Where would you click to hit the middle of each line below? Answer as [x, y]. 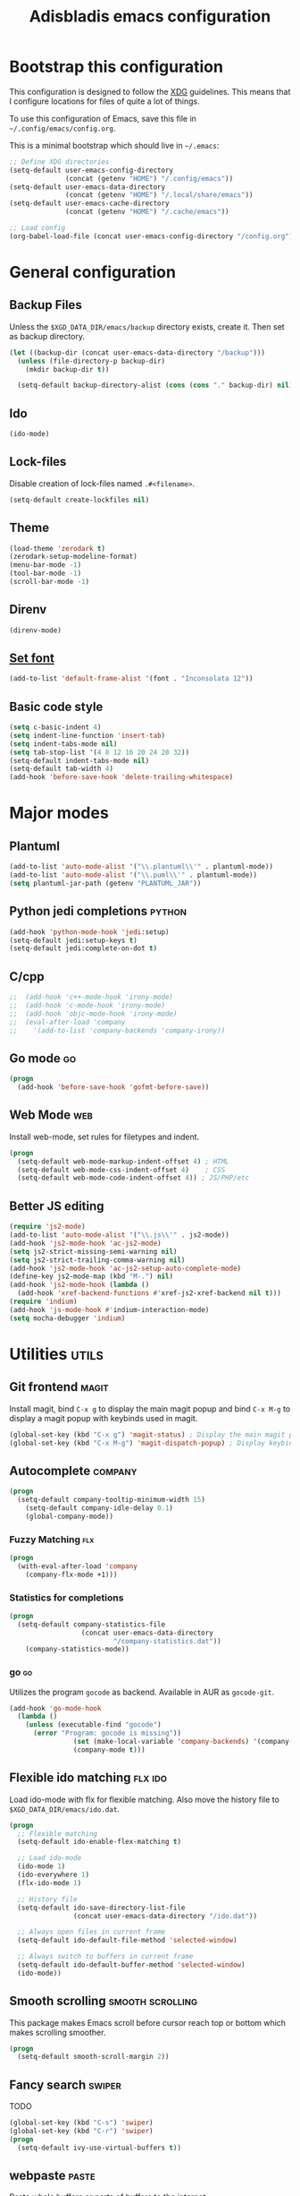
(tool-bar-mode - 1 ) [46, 574]
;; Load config [37, 228]
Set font [32, 658]
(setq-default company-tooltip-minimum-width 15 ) [111, 1500]
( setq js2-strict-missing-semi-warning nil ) [93, 1251]
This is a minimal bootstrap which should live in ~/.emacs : [114, 145]
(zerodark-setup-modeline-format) [74, 557]
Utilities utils [57, 1354]
